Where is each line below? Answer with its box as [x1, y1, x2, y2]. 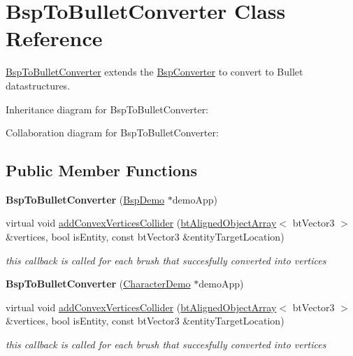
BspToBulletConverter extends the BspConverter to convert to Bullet [6, 64, 303, 79]
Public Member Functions [6, 159, 197, 181]
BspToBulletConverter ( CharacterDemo [6, 276, 191, 291]
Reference [6, 24, 103, 52]
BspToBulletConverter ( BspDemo [6, 192, 165, 206]
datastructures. [6, 78, 71, 92]
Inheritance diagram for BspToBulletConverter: [6, 101, 209, 116]
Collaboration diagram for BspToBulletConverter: [6, 125, 219, 140]
